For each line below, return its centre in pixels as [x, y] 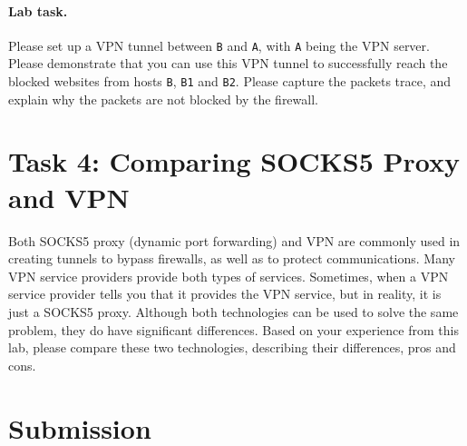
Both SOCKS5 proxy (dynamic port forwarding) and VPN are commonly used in [234, 240]
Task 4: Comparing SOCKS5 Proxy [234, 161]
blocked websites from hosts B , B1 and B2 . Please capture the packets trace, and [230, 81]
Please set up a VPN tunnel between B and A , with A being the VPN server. [219, 45]
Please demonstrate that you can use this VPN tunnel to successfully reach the [228, 63]
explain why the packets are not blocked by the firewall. [163, 99]
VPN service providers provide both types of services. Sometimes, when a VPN [229, 276]
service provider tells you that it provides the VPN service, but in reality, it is [225, 294]
